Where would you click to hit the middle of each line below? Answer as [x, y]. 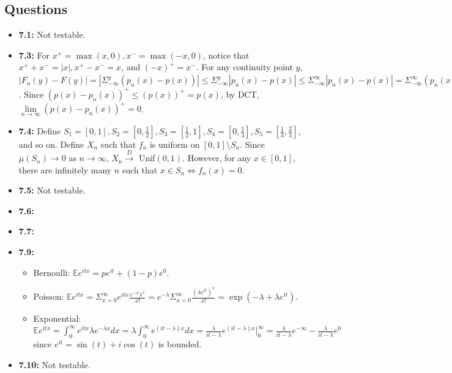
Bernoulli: [52, 272]
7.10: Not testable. [54, 364]
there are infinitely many [65, 169]
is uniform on [175, 144]
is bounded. [180, 344]
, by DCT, [240, 94]
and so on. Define [51, 144]
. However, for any [217, 158]
